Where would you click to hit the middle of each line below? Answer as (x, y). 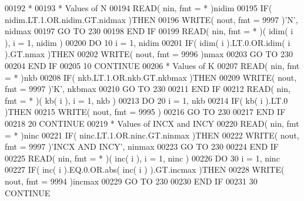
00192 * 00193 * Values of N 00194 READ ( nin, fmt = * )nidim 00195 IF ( (138, 8)
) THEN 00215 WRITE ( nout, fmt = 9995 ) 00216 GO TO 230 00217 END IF (145, 112)
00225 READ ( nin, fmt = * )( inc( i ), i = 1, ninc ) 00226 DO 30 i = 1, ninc (142, 158)
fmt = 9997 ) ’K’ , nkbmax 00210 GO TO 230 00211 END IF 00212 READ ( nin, (148, 89)
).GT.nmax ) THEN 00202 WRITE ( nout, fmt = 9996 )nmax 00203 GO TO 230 (149, 54)
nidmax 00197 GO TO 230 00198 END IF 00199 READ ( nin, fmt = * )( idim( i (149, 31)
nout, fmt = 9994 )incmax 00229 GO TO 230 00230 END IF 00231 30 (131, 181)
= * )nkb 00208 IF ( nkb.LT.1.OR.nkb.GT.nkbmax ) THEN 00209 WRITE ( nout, (151, 77)
